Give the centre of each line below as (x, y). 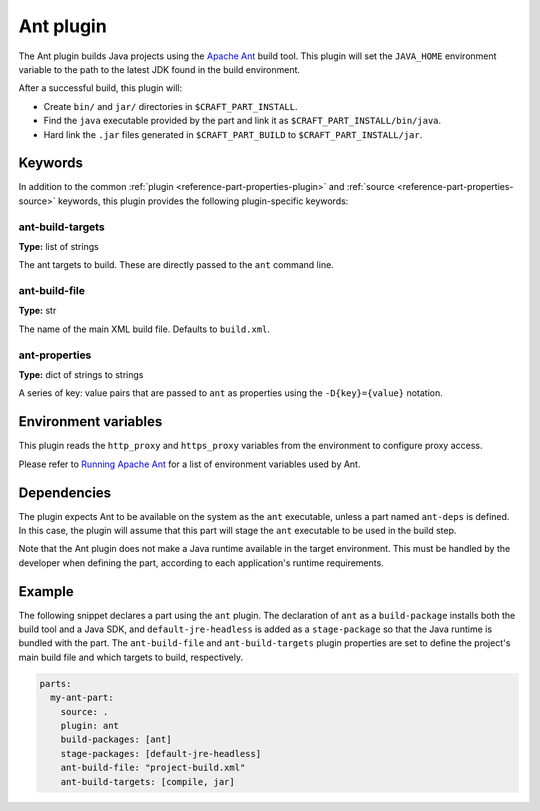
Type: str (37, 311)
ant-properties (55, 355)
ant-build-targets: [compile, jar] (147, 781)
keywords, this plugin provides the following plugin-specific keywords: (203, 201)
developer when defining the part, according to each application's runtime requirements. (201, 562)
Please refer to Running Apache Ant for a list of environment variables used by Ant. (189, 464)
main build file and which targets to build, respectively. (131, 657)
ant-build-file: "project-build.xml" (153, 768)
